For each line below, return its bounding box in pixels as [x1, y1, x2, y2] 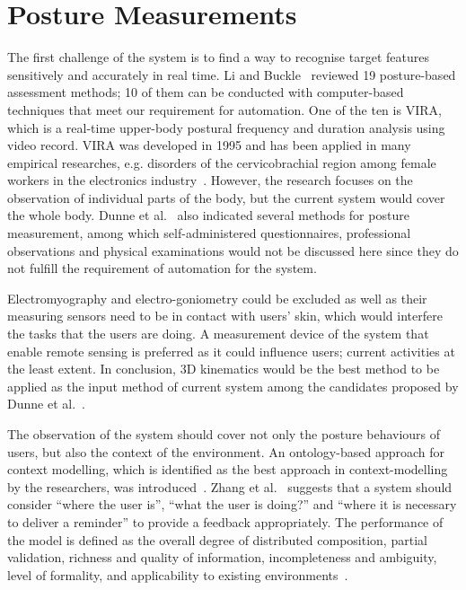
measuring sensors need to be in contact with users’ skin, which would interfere [7, 306, 443, 325]
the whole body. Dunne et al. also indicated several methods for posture [7, 206, 409, 225]
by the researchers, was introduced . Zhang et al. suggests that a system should [7, 477, 453, 496]
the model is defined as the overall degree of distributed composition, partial [7, 530, 427, 549]
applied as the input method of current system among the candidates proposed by [7, 376, 459, 395]
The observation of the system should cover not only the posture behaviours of [7, 425, 441, 443]
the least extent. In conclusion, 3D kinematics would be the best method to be [7, 359, 440, 378]
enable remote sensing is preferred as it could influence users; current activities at [7, 341, 455, 360]
